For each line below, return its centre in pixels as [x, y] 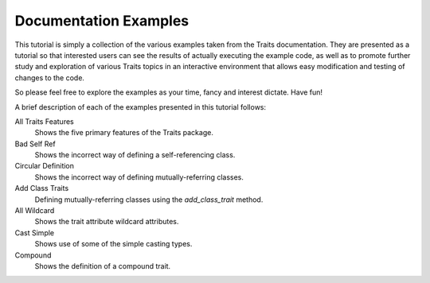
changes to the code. [50, 78]
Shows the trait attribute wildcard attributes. [107, 222]
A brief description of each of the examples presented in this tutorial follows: [141, 107]
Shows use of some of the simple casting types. [113, 244]
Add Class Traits [42, 188]
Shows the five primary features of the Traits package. [124, 133]
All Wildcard [35, 211]
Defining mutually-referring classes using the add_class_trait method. [149, 200]
